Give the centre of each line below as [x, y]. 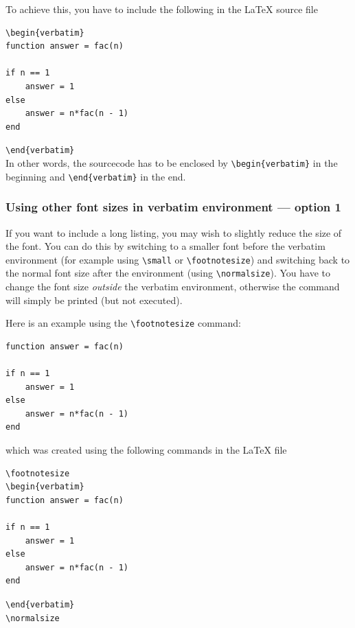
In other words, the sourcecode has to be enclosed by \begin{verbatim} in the [172, 163]
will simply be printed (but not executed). [94, 300]
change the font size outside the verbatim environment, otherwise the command [173, 287]
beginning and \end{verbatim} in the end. [96, 176]
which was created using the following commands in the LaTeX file [146, 450]
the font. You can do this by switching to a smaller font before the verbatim [165, 246]
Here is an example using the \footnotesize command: [123, 323]
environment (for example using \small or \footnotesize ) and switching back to [178, 259]
